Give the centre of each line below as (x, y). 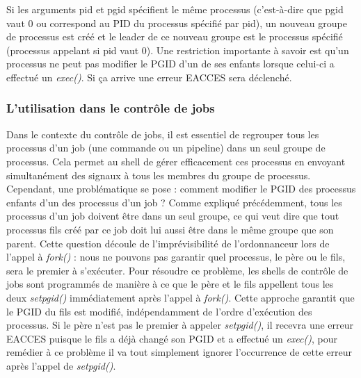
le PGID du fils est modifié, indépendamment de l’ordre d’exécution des (159, 311)
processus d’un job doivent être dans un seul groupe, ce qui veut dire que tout (173, 216)
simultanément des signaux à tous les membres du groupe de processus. (159, 175)
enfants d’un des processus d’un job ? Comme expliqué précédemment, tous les (174, 202)
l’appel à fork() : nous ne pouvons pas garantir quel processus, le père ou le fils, (176, 257)
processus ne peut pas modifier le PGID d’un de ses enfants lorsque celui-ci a (170, 64)
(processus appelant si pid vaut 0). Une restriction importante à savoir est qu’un (178, 50)
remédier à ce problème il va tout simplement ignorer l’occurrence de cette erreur (179, 352)
